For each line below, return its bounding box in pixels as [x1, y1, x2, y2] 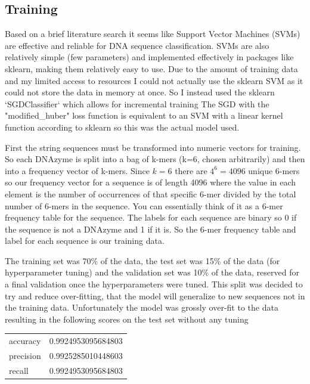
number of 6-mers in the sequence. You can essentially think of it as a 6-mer [5, 199, 283, 212]
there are [175, 164, 207, 176]
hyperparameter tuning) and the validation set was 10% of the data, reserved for [5, 266, 299, 278]
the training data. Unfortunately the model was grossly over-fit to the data [5, 301, 278, 314]
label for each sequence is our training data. [5, 234, 165, 247]
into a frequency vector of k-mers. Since [5, 164, 150, 176]
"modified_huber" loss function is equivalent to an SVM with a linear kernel [5, 109, 283, 122]
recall [9, 364, 29, 376]
